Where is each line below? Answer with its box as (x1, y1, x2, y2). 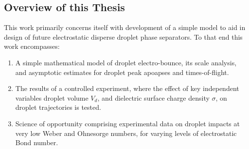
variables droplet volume (15, 92, 89, 103)
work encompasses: (4, 41, 60, 51)
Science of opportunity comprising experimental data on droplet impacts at (15, 118, 240, 128)
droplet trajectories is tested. (15, 102, 101, 112)
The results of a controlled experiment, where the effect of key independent (15, 83, 239, 93)
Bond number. (15, 137, 58, 148)
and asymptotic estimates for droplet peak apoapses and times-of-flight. (15, 67, 229, 77)
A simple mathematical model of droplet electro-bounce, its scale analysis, (15, 57, 237, 67)
